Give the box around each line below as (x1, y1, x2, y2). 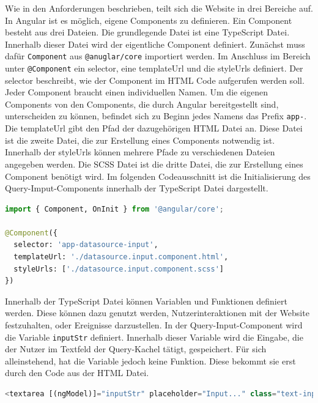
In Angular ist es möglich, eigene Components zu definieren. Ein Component (5, 13, 292, 26)
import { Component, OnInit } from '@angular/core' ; (5, 204, 224, 213)
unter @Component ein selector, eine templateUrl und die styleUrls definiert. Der (5, 62, 303, 75)
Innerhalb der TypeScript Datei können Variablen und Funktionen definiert (5, 294, 287, 307)
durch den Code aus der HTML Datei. (5, 366, 149, 379)
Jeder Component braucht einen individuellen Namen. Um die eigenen (5, 86, 268, 98)
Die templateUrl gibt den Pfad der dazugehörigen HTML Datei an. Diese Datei (5, 122, 303, 135)
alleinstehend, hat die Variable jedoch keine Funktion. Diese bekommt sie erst (5, 354, 296, 367)
